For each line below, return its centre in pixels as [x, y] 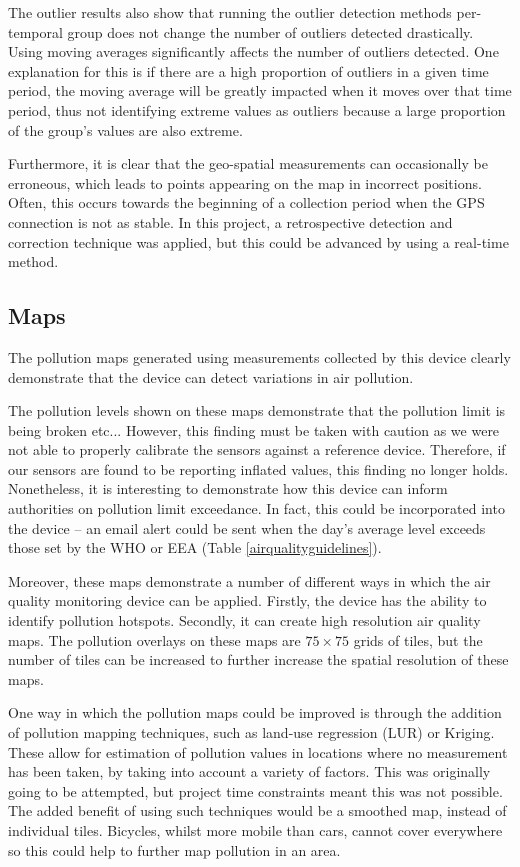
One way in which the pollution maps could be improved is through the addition [255, 712]
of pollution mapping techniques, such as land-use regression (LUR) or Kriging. [251, 732]
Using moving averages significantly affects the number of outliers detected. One [253, 51]
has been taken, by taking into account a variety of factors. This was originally [249, 771]
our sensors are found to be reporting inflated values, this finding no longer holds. [258, 468]
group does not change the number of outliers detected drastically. [270, 31]
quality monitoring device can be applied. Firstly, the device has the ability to [247, 600]
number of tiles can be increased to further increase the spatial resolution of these [258, 659]
